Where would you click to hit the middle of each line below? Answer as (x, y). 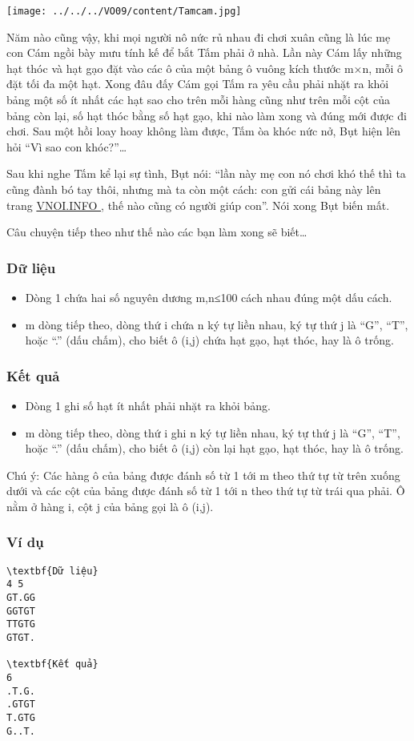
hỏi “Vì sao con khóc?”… (67, 146)
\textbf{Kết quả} (52, 664)
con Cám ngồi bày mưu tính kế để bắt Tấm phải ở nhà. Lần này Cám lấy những (204, 52)
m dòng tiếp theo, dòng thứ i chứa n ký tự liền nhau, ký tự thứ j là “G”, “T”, (217, 324)
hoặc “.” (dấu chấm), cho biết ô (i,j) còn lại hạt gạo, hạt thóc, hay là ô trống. (214, 448)
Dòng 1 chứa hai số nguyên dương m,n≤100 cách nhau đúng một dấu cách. (209, 297)
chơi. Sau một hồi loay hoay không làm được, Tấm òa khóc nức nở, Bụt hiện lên (204, 131)
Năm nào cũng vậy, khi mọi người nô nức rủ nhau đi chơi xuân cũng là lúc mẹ (199, 36)
